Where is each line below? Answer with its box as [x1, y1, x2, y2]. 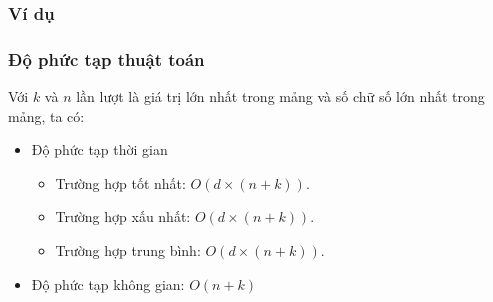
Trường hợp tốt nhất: [55, 172, 186, 193]
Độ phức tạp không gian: [31, 273, 185, 294]
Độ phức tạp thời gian [31, 139, 168, 160]
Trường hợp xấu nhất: [55, 206, 191, 227]
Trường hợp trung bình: [55, 240, 201, 261]
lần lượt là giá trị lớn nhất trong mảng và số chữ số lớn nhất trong [76, 86, 485, 107]
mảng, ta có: [8, 105, 85, 126]
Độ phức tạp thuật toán [8, 46, 205, 71]
